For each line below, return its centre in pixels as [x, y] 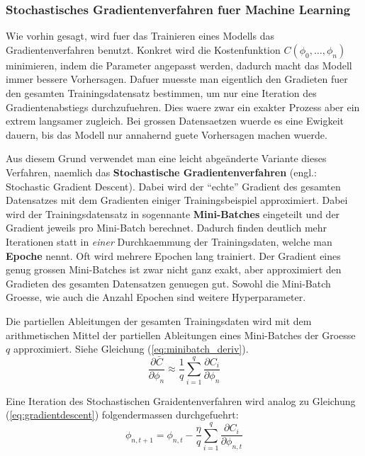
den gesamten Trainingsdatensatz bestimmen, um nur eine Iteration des [161, 93]
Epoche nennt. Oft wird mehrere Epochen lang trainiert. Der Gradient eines [173, 255]
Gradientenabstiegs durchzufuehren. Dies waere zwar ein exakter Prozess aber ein [183, 107]
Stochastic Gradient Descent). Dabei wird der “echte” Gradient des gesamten [173, 186]
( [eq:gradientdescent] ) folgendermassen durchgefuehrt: [122, 415]
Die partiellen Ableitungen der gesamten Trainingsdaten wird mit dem [159, 320]
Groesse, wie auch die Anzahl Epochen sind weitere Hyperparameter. [156, 297]
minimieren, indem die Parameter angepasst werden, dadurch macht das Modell [179, 65]
